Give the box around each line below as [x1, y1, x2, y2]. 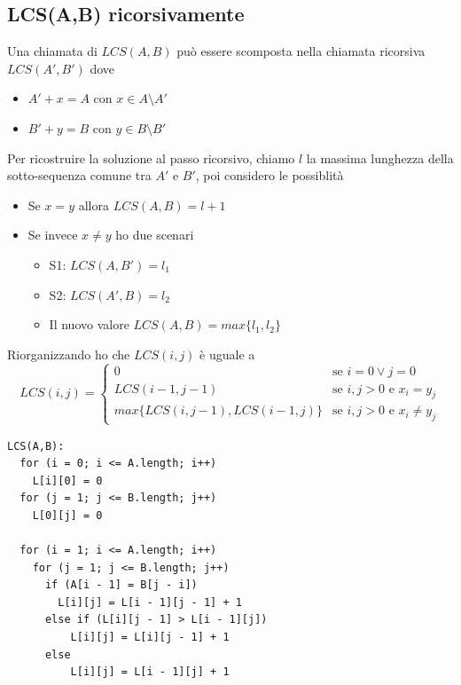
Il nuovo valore [49, 315, 129, 334]
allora [78, 195, 109, 214]
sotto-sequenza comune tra [7, 166, 152, 185]
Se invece [27, 225, 78, 244]
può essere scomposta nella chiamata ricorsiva [176, 42, 426, 60]
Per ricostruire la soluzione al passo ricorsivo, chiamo [7, 148, 295, 167]
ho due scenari [115, 225, 194, 244]
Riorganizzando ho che [7, 344, 130, 363]
